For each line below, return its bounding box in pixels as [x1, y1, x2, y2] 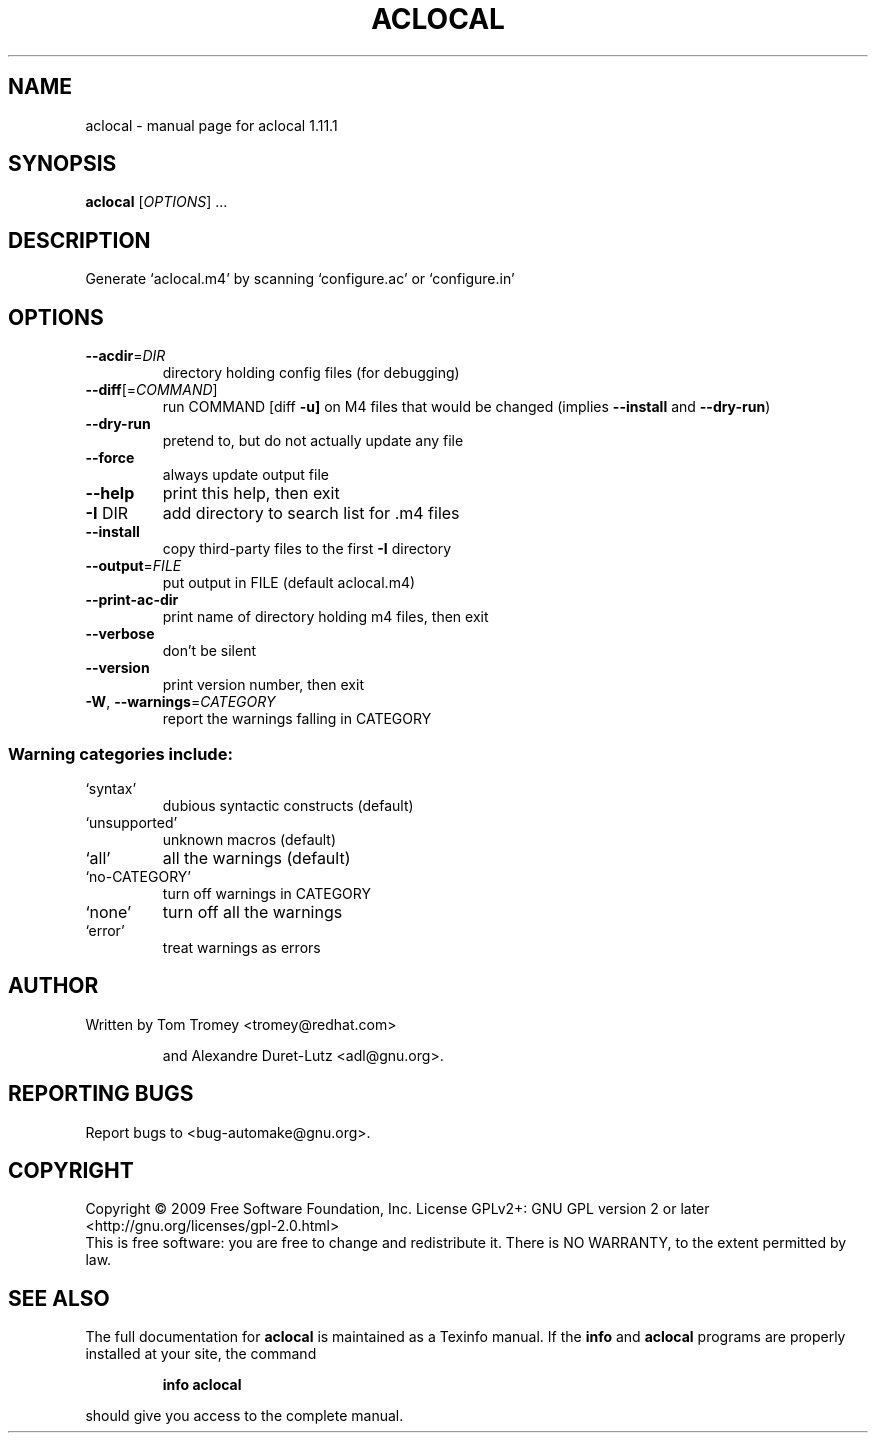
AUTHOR [8, 973, 99, 999]
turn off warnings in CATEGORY [162, 884, 371, 902]
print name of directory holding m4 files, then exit [162, 608, 489, 626]
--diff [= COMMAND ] [85, 381, 218, 399]
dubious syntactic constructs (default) [162, 796, 414, 814]
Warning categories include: [8, 743, 233, 764]
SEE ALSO [8, 1285, 110, 1311]
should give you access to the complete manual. [85, 1407, 404, 1425]
